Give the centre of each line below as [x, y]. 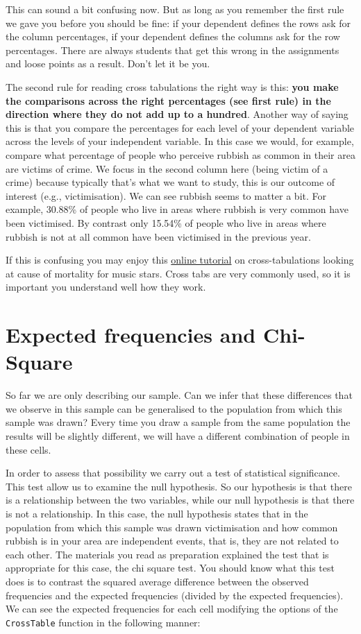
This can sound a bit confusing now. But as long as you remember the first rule [175, 9]
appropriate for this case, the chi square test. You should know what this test [170, 568]
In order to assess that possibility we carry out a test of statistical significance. [173, 473]
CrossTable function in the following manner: [103, 622]
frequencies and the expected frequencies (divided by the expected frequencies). [175, 595]
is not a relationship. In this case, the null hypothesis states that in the [157, 513]
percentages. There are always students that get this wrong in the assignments [173, 50]
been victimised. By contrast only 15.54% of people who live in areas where [166, 222]
